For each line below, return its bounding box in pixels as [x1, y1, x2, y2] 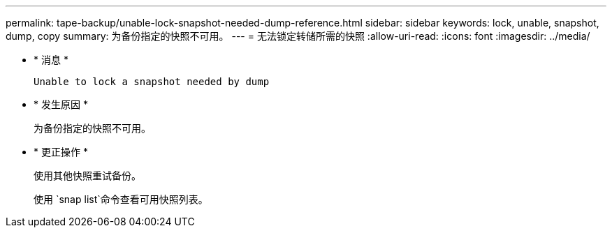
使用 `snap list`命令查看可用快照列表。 [34, 193, 208, 205]
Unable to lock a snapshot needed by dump [34, 76, 270, 87]
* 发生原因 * [34, 98, 88, 110]
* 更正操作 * [34, 146, 88, 158]
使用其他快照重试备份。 [34, 170, 141, 181]
